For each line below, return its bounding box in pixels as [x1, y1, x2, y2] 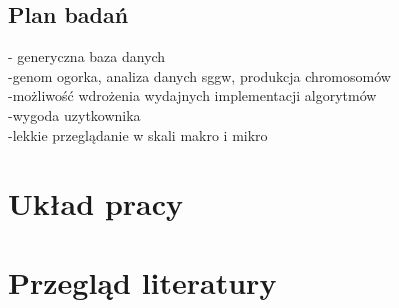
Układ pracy [8, 183, 184, 224]
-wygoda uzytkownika [8, 104, 141, 125]
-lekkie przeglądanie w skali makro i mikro [8, 124, 268, 145]
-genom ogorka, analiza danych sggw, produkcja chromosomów [8, 65, 391, 86]
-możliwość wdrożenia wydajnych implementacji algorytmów [8, 85, 377, 106]
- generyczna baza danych [8, 46, 166, 67]
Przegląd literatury [8, 261, 277, 302]
